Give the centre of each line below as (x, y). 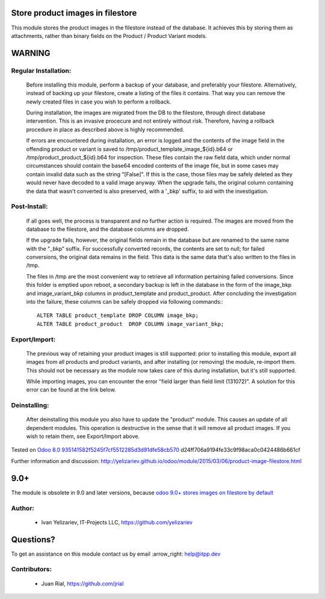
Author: (23, 508)
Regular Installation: (41, 70)
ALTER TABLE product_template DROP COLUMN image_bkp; (118, 315)
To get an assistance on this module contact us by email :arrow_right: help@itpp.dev (116, 554)
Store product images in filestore (74, 13)
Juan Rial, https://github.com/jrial (82, 583)
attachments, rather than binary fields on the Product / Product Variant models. (109, 35)
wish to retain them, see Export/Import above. (83, 437)
